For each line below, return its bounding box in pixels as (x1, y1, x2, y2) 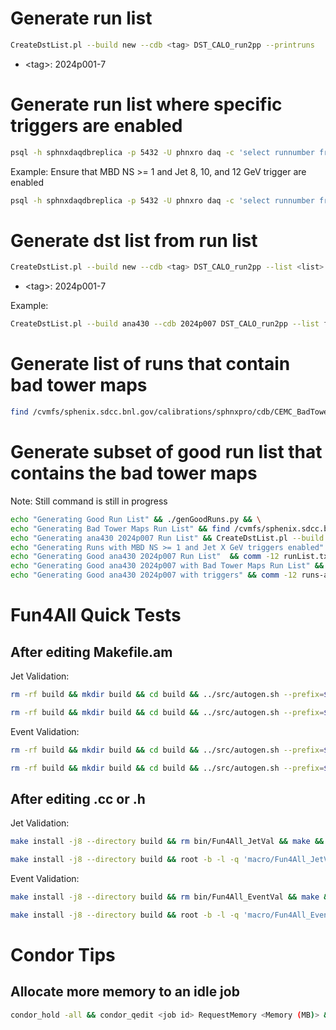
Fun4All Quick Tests (10, 604, 182, 627)
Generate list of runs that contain (10, 353, 291, 376)
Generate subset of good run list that (10, 441, 323, 464)
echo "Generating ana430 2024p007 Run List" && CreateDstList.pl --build (10, 533, 325, 543)
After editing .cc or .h (10, 790, 146, 807)
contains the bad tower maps (10, 462, 258, 485)
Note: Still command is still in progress (10, 495, 168, 507)
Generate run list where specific (10, 93, 283, 116)
